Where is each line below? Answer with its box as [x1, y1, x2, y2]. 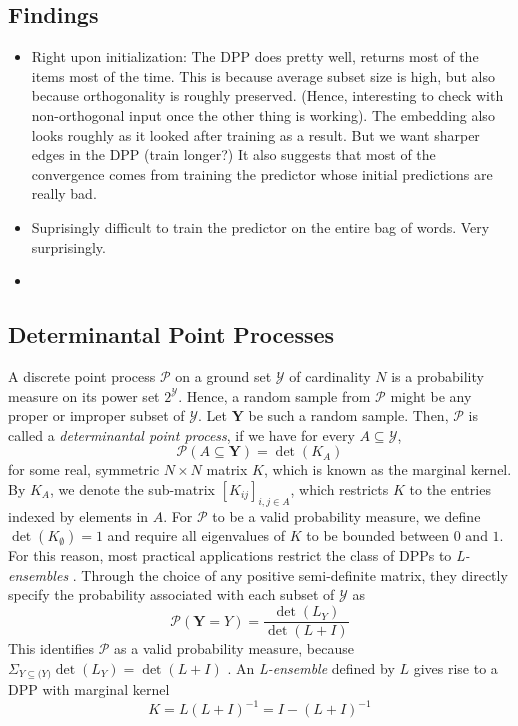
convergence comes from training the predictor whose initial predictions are [31, 163, 493, 184]
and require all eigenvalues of [107, 525, 286, 546]
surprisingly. [31, 236, 106, 257]
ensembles [8, 564, 69, 585]
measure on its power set [8, 385, 160, 406]
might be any [390, 385, 472, 406]
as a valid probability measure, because [114, 638, 354, 659]
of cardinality [289, 365, 371, 386]
